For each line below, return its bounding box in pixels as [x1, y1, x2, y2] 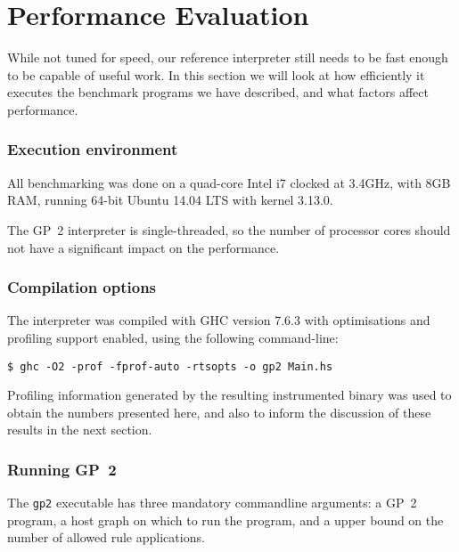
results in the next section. [7, 420, 152, 439]
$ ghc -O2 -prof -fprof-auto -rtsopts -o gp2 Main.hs [7, 360, 333, 373]
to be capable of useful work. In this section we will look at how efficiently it [7, 65, 425, 84]
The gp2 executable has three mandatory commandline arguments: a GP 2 [7, 493, 417, 512]
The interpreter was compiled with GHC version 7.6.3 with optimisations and [7, 311, 430, 329]
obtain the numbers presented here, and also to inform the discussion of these [7, 402, 431, 421]
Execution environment [7, 138, 178, 160]
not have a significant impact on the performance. [7, 238, 280, 256]
